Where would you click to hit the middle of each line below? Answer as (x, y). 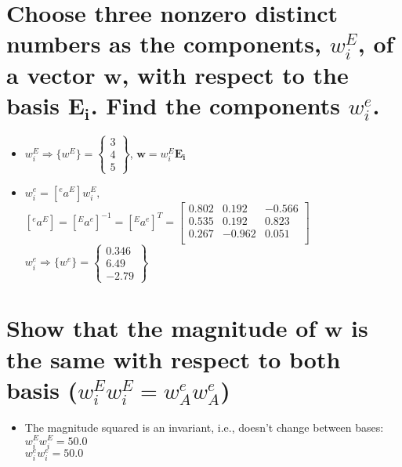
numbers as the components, (164, 43)
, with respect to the (235, 74)
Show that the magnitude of (161, 328)
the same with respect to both (174, 358)
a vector (51, 74)
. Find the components (215, 105)
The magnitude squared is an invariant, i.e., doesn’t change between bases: (204, 427)
